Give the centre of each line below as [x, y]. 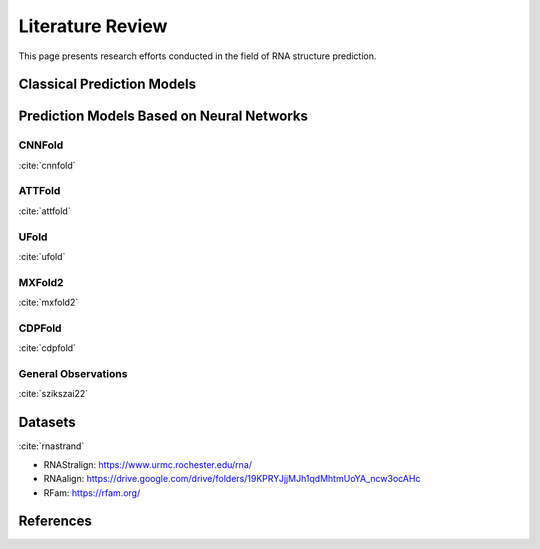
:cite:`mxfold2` [48, 302]
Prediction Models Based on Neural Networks [163, 116]
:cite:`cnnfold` [47, 165]
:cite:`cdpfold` [47, 348]
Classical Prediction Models [107, 84]
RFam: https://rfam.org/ [92, 492]
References [55, 521]
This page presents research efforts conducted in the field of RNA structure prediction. [197, 56]
